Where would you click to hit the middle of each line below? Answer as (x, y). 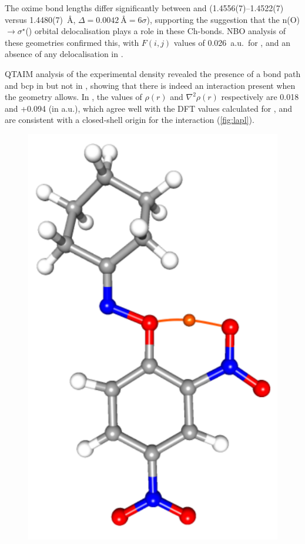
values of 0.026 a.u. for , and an (232, 42)
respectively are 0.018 (260, 97)
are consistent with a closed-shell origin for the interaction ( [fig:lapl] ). (130, 120)
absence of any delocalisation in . (64, 54)
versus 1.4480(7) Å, (40, 19)
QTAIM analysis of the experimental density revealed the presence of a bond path (153, 73)
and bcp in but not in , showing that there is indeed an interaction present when (150, 85)
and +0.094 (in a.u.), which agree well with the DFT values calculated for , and (148, 108)
